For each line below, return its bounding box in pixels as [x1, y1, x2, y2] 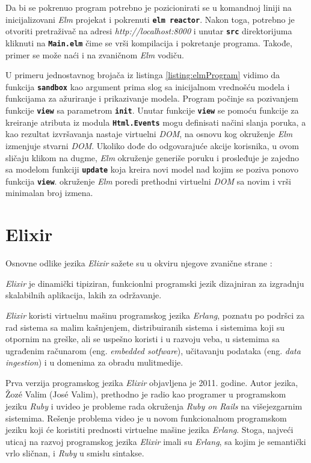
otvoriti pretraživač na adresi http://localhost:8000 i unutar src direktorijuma [5, 25, 292, 37]
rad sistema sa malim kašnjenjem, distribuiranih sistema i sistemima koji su [5, 320, 285, 333]
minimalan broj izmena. [5, 186, 93, 199]
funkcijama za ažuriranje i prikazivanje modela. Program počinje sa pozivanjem [5, 92, 299, 105]
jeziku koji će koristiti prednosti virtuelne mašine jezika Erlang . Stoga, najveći [5, 423, 294, 436]
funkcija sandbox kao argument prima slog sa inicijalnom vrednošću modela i [5, 80, 290, 93]
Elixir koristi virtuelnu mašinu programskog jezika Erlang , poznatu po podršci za [5, 308, 305, 321]
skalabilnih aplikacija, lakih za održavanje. [5, 289, 162, 301]
